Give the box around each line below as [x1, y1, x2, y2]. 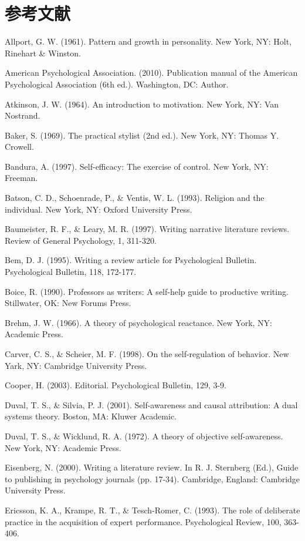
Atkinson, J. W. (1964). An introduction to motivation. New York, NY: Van [5, 98, 279, 110]
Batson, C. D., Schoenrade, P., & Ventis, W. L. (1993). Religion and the [5, 191, 265, 204]
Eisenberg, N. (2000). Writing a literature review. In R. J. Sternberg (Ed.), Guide [5, 461, 299, 473]
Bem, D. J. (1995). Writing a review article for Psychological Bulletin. [5, 254, 257, 266]
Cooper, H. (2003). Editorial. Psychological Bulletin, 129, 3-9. [5, 379, 226, 391]
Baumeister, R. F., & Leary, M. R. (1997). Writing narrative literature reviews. [5, 223, 290, 235]
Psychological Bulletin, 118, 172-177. [5, 266, 137, 278]
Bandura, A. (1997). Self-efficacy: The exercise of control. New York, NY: [5, 160, 269, 172]
